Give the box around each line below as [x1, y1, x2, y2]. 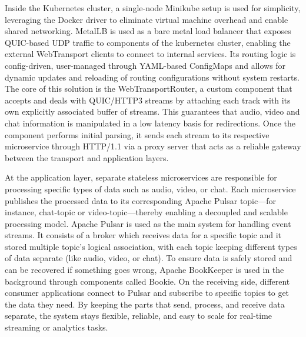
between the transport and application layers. [5, 151, 169, 164]
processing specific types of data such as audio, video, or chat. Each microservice [5, 182, 296, 195]
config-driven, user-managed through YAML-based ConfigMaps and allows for [5, 59, 286, 71]
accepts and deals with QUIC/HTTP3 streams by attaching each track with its [5, 94, 291, 106]
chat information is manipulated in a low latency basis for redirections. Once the [5, 116, 295, 129]
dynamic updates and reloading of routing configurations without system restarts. [5, 71, 300, 83]
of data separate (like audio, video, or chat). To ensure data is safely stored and [5, 252, 292, 264]
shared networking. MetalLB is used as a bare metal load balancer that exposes [5, 25, 291, 37]
